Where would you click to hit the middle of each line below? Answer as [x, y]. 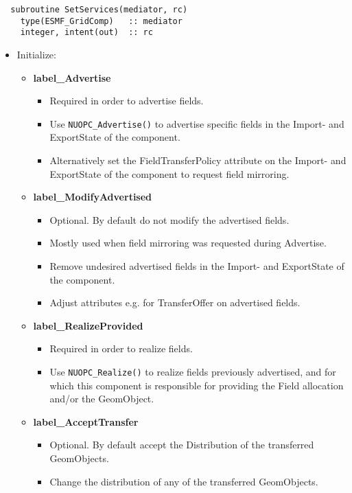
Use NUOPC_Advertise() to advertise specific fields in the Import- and [197, 123]
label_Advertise [72, 77]
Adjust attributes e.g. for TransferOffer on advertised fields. [175, 302]
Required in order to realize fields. [121, 348]
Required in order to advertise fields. [127, 101]
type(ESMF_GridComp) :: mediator [101, 21]
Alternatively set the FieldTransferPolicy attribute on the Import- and [198, 160]
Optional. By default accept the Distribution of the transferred [182, 445]
